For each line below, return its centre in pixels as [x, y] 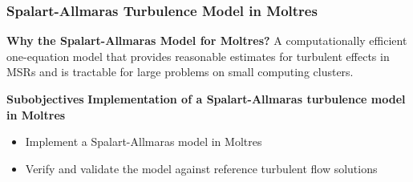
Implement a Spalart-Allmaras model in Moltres [144, 142]
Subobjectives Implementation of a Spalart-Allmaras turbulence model [206, 99]
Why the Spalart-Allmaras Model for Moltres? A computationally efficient [207, 40]
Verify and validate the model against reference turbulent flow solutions [201, 168]
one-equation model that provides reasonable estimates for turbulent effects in [198, 56]
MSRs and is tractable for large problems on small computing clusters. [180, 72]
